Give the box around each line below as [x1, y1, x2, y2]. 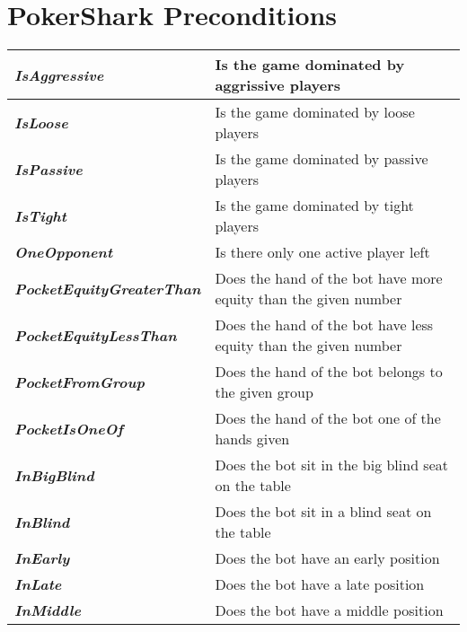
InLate [14, 574, 62, 595]
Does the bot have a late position [215, 574, 425, 595]
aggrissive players [215, 75, 341, 96]
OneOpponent [14, 241, 113, 263]
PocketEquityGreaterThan [14, 277, 201, 299]
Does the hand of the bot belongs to [215, 361, 443, 382]
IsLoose [14, 111, 68, 133]
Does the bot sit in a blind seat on [215, 501, 432, 522]
